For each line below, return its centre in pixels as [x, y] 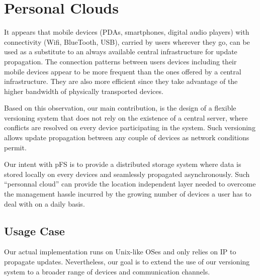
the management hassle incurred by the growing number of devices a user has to [128, 194]
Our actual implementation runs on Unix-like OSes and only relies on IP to [120, 252]
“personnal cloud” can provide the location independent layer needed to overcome [130, 184]
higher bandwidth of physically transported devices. [84, 91]
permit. [15, 147]
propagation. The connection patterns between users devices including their [120, 61]
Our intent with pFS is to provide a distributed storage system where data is [123, 164]
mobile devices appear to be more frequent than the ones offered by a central [123, 71]
